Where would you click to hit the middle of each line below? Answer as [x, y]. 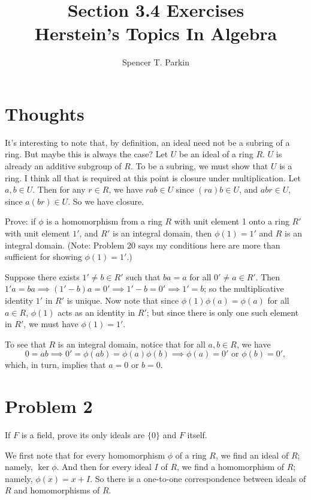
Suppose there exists [42, 276]
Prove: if [20, 221]
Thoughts [45, 113]
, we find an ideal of [252, 455]
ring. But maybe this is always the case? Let [87, 154]
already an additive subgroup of [63, 166]
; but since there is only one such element [223, 312]
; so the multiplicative [244, 288]
